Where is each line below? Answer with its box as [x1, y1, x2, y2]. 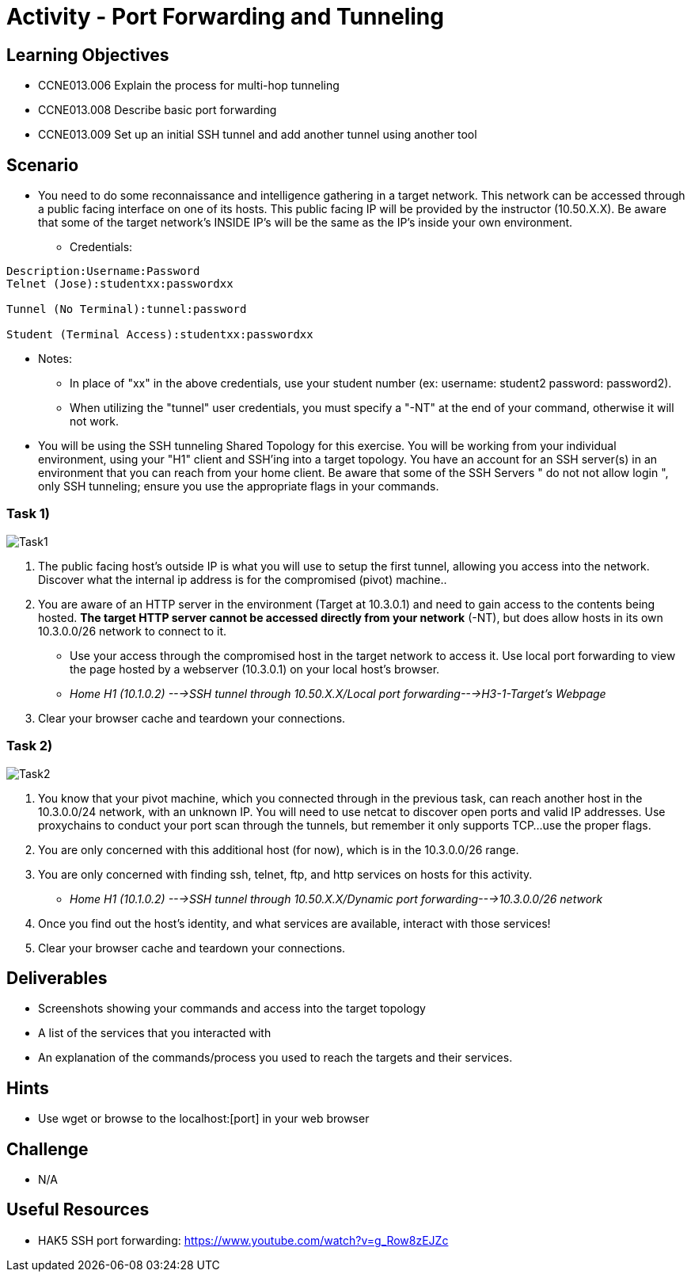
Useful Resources [6, 1200, 150, 1220]
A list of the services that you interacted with [38, 1026, 271, 1040]
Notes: [38, 352, 72, 366]
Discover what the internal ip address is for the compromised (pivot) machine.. [38, 572, 447, 586]
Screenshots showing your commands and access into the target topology [38, 1001, 426, 1016]
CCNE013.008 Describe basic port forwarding [38, 103, 277, 117]
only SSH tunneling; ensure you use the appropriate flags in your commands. [38, 479, 439, 494]
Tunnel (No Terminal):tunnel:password [6, 303, 247, 316]
